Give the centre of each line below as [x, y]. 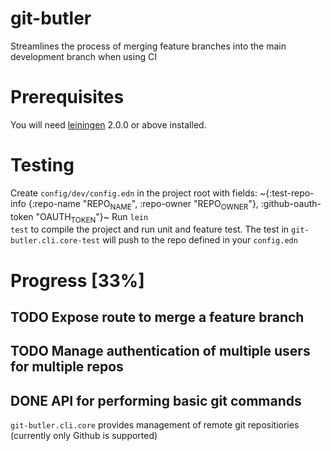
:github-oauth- [291, 203]
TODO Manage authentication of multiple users [160, 351]
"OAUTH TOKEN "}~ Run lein [92, 217]
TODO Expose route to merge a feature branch [157, 317]
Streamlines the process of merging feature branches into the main [148, 46]
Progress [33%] [77, 280]
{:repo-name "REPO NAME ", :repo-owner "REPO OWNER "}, [143, 204]
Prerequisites [67, 97]
